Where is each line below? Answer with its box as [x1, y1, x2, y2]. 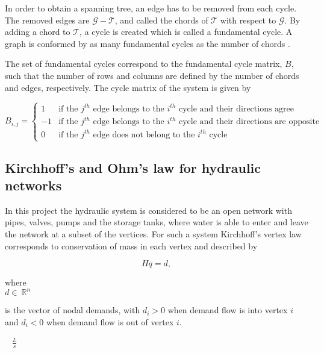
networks [5, 176, 62, 195]
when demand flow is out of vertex [46, 315, 174, 328]
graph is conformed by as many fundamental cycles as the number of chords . [5, 37, 290, 49]
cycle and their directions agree [178, 104, 294, 113]
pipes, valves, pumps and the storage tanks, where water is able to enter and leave [5, 216, 308, 228]
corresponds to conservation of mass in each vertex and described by [5, 239, 258, 252]
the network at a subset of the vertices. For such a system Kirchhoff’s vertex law [5, 228, 302, 240]
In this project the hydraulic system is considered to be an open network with [5, 204, 292, 216]
